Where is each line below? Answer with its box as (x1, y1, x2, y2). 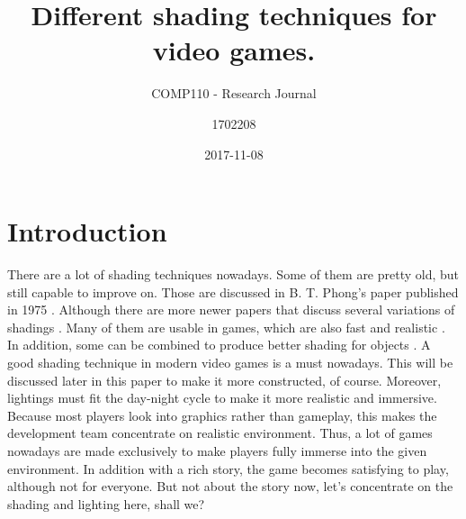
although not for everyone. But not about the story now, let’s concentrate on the (7, 477, 453, 496)
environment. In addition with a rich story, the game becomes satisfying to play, (7, 459, 449, 478)
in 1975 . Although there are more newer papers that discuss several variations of (7, 300, 455, 319)
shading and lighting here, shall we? (7, 494, 205, 513)
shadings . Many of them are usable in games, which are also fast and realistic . (7, 317, 445, 336)
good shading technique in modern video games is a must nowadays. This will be (7, 353, 453, 371)
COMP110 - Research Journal (151, 84, 317, 103)
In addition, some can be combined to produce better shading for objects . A (7, 335, 431, 354)
